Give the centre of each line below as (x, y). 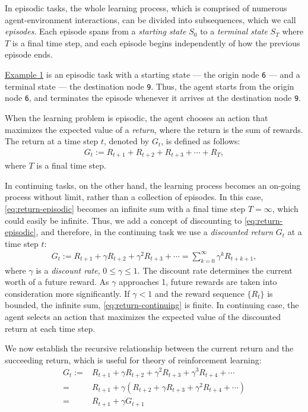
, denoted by (126, 141)
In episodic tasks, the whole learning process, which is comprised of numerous (146, 8)
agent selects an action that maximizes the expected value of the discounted (143, 317)
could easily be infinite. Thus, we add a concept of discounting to (123, 220)
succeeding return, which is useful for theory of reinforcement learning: (133, 359)
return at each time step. (50, 328)
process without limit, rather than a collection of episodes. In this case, (134, 197)
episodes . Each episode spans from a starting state (96, 31)
